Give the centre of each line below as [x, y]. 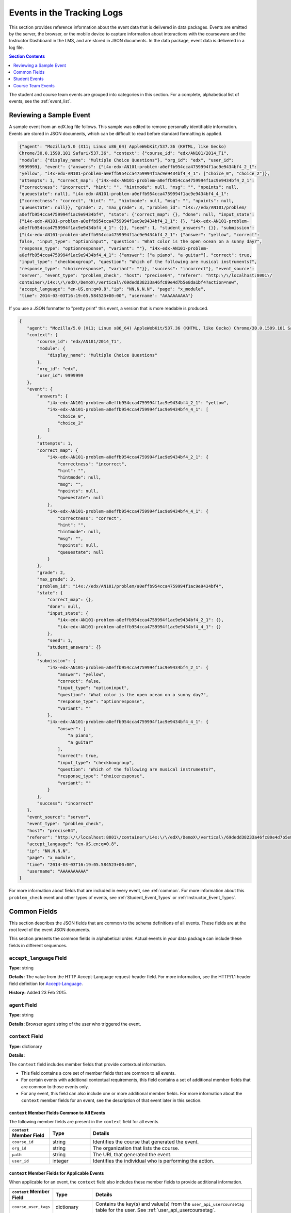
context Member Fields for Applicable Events [57, 1173]
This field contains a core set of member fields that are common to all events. [98, 1073]
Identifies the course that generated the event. [146, 1142]
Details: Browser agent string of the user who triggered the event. [75, 1024]
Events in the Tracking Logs [66, 13]
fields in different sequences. [38, 945]
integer [61, 1161]
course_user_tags [31, 1207]
